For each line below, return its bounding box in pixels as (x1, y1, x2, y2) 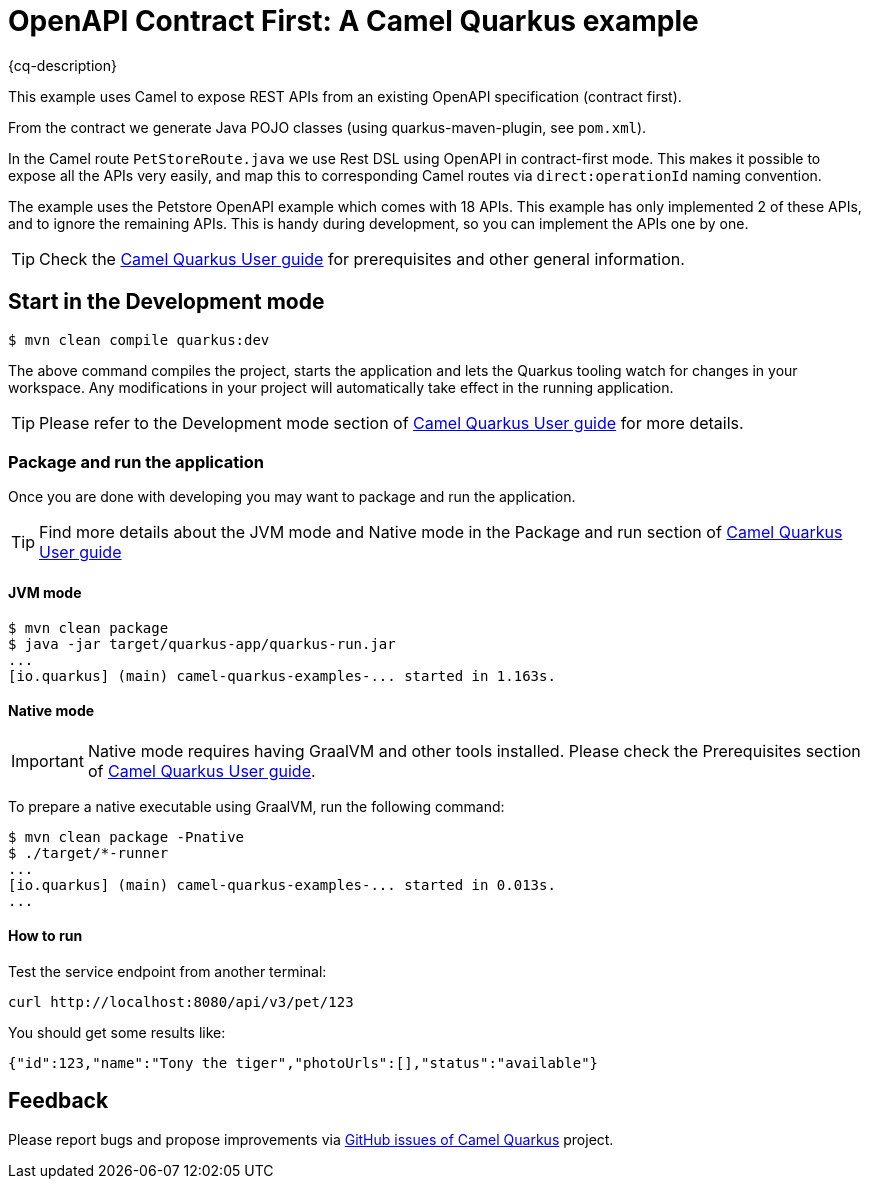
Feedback (8, 1088, 109, 1114)
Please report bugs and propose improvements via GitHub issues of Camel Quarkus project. (8, 1130, 614, 1148)
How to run (8, 927, 83, 945)
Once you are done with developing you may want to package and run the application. (8, 488, 576, 506)
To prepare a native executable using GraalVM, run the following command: (8, 797, 505, 815)
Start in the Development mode (8, 289, 325, 315)
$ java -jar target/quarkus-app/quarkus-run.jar (8, 635, 396, 652)
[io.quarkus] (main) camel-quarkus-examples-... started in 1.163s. (8, 667, 556, 684)
